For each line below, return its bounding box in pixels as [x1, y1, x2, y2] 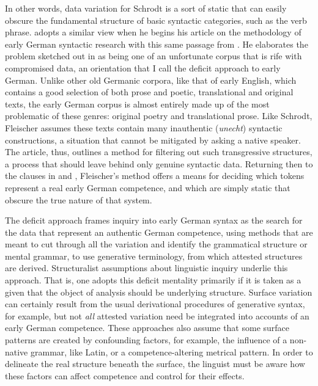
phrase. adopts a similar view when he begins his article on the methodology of [5, 26, 301, 38]
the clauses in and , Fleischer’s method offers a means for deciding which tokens [5, 169, 305, 182]
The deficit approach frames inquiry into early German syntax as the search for [5, 214, 303, 227]
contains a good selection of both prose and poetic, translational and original [5, 86, 294, 98]
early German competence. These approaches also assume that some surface [5, 321, 290, 334]
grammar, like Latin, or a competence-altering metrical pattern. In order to [30, 345, 313, 358]
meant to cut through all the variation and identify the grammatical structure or [5, 238, 308, 250]
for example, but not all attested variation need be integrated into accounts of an [5, 309, 309, 322]
